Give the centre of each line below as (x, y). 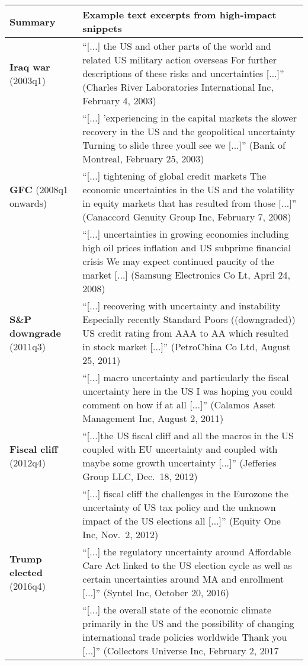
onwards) (28, 203)
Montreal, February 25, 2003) (143, 159)
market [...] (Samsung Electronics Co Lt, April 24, (186, 275)
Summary (33, 21)
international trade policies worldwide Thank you (185, 637)
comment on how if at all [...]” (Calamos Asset (179, 405)
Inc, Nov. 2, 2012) (121, 534)
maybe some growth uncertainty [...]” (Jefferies (179, 463)
